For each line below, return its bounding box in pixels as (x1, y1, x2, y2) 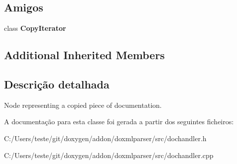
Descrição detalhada (4, 76, 110, 91)
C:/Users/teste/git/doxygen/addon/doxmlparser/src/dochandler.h (4, 133, 207, 143)
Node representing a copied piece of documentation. (4, 99, 162, 110)
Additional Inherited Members (4, 47, 165, 63)
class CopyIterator (4, 23, 66, 33)
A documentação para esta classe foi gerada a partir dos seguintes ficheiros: (4, 116, 234, 127)
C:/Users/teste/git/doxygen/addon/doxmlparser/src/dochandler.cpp (4, 150, 214, 160)
